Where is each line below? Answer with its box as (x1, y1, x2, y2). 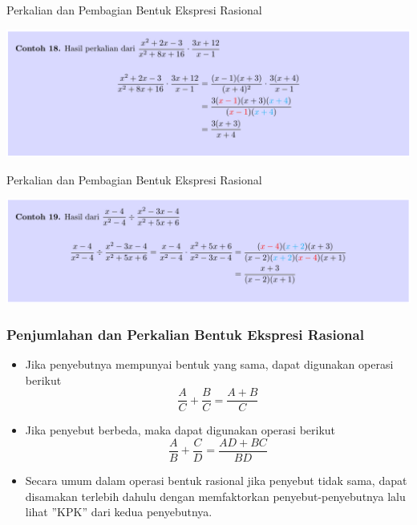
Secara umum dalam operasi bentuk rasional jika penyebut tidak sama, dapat (25, 471, 407, 488)
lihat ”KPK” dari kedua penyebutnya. (25, 503, 213, 520)
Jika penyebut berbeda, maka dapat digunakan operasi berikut (25, 422, 336, 438)
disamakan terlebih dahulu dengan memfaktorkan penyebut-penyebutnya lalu (25, 487, 406, 504)
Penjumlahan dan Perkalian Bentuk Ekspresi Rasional (6, 324, 364, 344)
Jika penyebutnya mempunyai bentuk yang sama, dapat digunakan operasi (25, 356, 394, 372)
